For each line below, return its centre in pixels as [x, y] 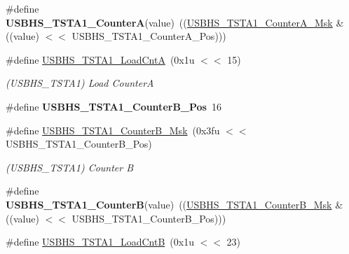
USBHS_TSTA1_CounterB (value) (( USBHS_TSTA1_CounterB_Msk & [174, 204]
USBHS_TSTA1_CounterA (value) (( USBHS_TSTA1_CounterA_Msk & [175, 22]
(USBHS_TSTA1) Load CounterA [80, 83]
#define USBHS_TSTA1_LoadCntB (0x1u [100, 242]
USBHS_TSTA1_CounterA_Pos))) [149, 36]
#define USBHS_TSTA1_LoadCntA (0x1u [100, 59]
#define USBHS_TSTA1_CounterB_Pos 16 [114, 106]
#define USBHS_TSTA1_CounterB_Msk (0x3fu [113, 130]
